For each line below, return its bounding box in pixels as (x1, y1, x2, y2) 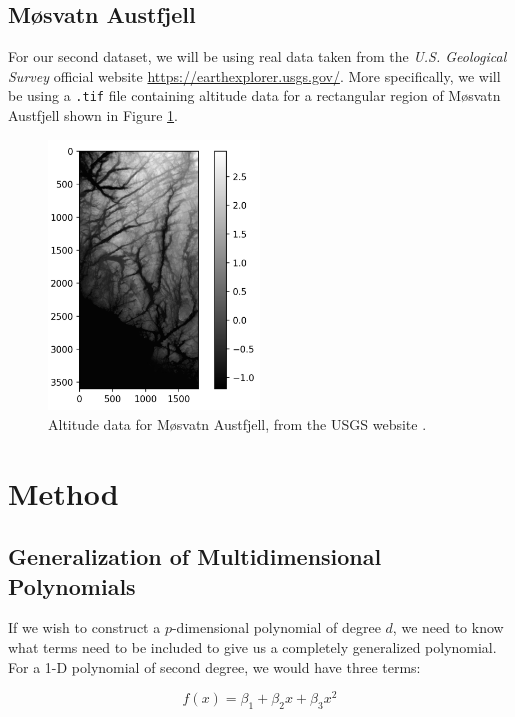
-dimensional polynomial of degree (171, 617, 381, 638)
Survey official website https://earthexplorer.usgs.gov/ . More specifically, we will (8, 65, 501, 86)
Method (8, 472, 119, 513)
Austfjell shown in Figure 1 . (8, 105, 178, 126)
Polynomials (8, 570, 136, 601)
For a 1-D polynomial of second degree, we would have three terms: (8, 656, 421, 677)
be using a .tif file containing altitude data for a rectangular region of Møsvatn (8, 85, 501, 106)
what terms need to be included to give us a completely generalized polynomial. (8, 637, 497, 658)
